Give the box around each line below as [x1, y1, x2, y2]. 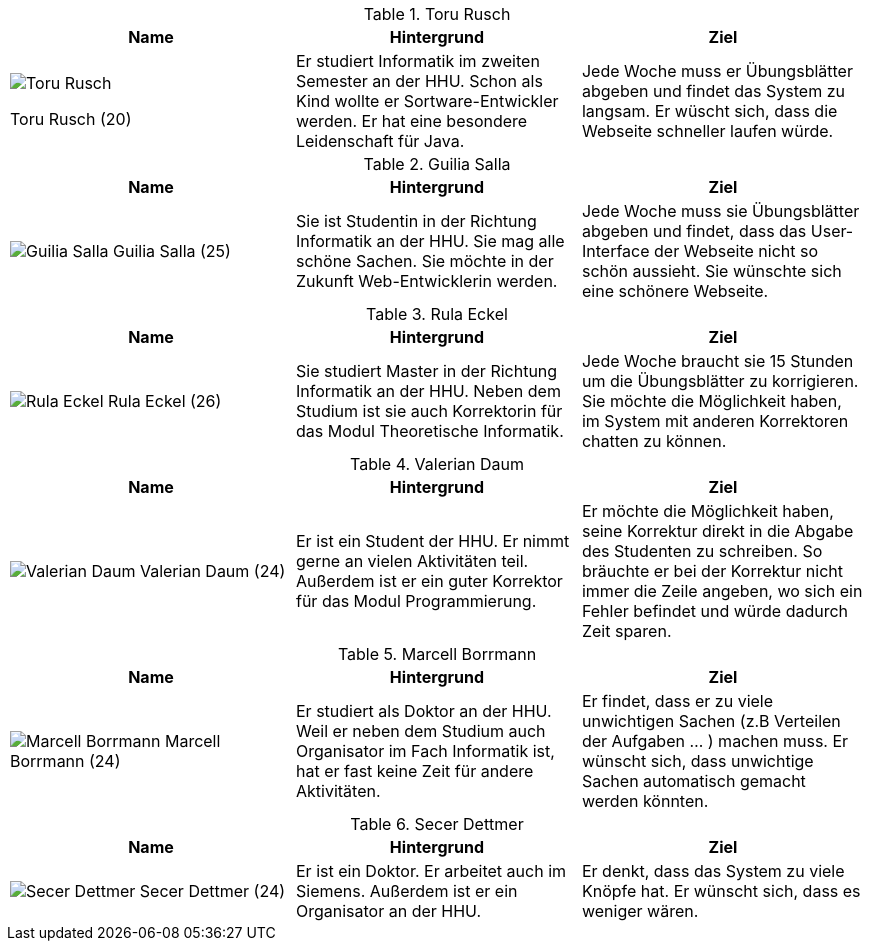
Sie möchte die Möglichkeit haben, [581, 391, 842, 411]
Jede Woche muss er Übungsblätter [581, 61, 853, 81]
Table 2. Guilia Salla [363, 154, 511, 174]
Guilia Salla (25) [113, 241, 231, 261]
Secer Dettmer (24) [139, 881, 286, 901]
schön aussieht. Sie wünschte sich [581, 261, 842, 281]
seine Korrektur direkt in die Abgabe [581, 521, 854, 541]
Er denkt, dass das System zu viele [581, 861, 845, 881]
